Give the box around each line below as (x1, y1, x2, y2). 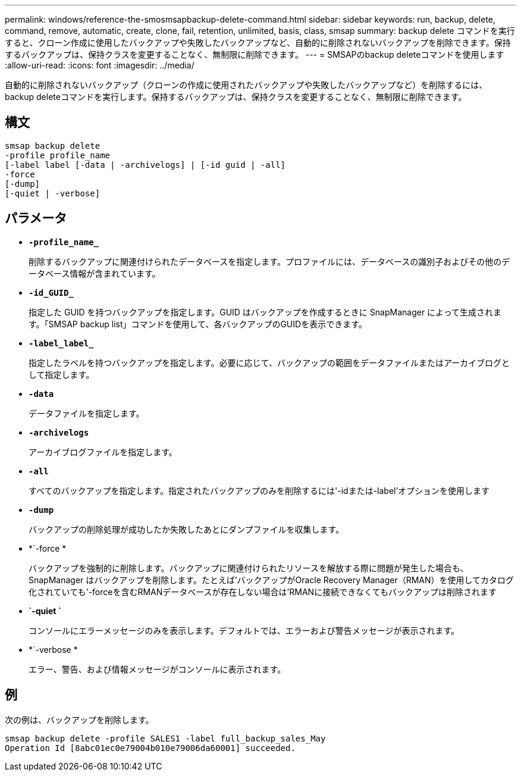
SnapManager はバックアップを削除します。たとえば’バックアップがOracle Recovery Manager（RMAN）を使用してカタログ (29, 574, 514, 585)
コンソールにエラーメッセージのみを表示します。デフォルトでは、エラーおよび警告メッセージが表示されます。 (29, 625, 460, 636)
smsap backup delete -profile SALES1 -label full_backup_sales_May (5, 733, 326, 743)
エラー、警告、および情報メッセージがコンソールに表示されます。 (29, 664, 286, 674)
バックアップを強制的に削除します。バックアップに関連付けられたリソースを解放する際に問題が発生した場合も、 (29, 562, 469, 573)
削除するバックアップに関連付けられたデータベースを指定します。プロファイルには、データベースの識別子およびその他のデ (29, 256, 510, 267)
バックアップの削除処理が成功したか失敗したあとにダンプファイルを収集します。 (29, 524, 344, 534)
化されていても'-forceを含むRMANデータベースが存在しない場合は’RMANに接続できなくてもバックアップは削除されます (29, 586, 497, 597)
